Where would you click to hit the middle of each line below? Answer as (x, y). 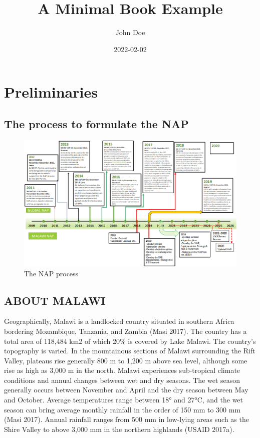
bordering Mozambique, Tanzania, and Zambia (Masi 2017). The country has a (125, 331)
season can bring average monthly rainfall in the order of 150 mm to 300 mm (122, 409)
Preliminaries (51, 92)
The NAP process (51, 273)
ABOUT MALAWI (55, 300)
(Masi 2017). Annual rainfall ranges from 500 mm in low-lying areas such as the (126, 419)
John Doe (130, 32)
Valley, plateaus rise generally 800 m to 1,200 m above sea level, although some (126, 360)
